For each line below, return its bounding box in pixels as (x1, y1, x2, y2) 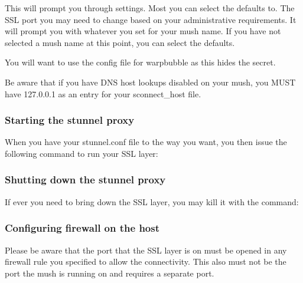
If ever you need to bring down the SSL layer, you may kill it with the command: (5, 195, 299, 208)
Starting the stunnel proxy (5, 113, 135, 127)
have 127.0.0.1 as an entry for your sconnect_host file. (5, 87, 201, 100)
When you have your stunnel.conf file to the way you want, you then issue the (5, 136, 287, 148)
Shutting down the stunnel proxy (5, 172, 166, 187)
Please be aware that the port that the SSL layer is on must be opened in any (5, 243, 287, 256)
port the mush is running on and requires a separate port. (5, 266, 214, 279)
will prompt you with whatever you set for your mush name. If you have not (5, 25, 281, 37)
